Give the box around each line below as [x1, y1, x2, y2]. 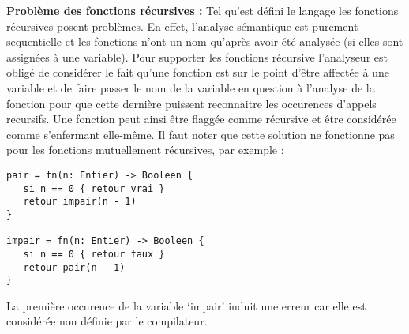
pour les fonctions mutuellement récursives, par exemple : [6, 141, 284, 158]
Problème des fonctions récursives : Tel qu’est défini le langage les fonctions [6, 2, 399, 18]
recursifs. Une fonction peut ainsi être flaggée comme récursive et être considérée [6, 111, 396, 127]
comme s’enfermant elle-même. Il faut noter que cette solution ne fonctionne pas [6, 126, 395, 142]
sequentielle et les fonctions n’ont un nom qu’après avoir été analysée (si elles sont [6, 33, 403, 50]
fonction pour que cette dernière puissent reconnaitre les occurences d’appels [6, 95, 377, 111]
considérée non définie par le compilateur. [6, 313, 208, 329]
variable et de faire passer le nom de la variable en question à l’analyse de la [6, 79, 375, 96]
